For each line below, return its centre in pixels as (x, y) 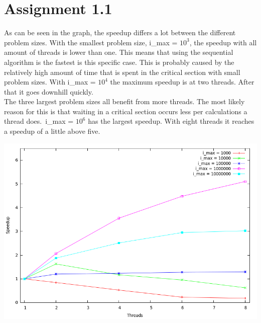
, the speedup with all (223, 42)
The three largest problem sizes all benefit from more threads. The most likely (124, 101)
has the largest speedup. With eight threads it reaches (171, 121)
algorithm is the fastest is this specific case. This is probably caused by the (119, 62)
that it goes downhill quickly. (49, 91)
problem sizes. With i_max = (50, 82)
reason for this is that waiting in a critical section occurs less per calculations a (126, 111)
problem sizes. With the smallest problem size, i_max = (91, 42)
